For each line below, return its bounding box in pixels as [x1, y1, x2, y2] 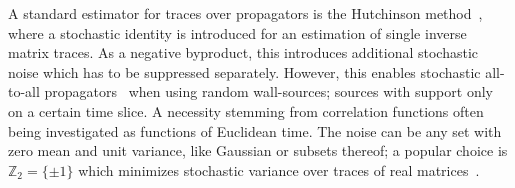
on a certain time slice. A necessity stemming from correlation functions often [8, 100, 484, 121]
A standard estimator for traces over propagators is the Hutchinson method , [8, 3, 483, 23]
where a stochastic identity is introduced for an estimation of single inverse [8, 22, 467, 43]
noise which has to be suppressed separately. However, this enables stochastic [8, 61, 481, 82]
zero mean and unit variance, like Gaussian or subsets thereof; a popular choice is [8, 140, 508, 161]
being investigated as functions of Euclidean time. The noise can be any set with [8, 120, 502, 141]
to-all [8, 81, 40, 102]
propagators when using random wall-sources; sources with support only [44, 81, 493, 102]
